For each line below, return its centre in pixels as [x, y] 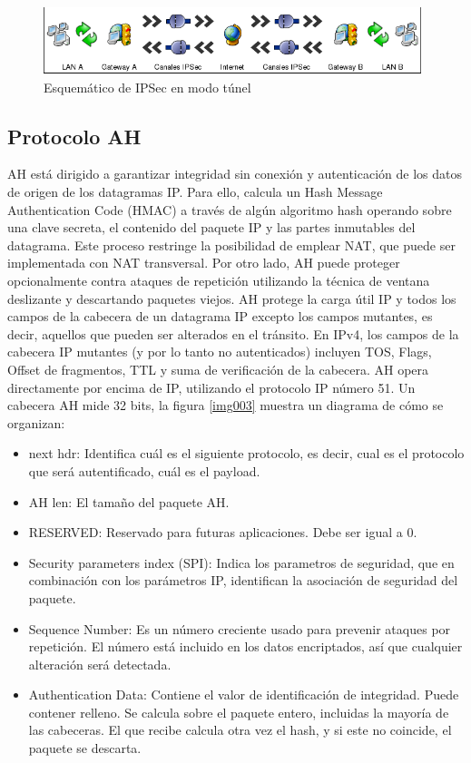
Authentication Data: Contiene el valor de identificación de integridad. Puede [244, 695]
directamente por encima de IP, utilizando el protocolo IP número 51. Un [211, 387]
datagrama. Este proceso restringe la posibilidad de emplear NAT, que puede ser [231, 245]
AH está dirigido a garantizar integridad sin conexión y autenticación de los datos [235, 174]
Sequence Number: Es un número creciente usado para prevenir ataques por [240, 628]
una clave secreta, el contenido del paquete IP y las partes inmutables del [211, 227]
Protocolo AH [74, 136]
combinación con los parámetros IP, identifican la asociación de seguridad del [243, 580]
